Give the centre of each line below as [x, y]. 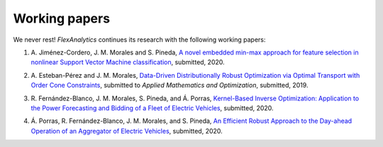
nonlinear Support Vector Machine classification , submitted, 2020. [128, 62]
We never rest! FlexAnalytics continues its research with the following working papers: [139, 40]
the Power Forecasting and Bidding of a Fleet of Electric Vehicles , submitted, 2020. [152, 108]
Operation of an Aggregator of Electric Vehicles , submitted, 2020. [127, 131]
